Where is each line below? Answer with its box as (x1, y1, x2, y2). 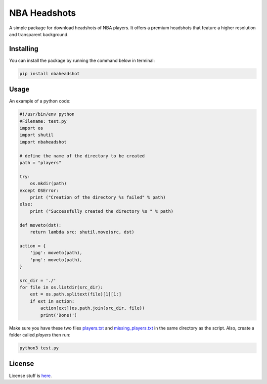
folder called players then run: (9, 332, 71, 338)
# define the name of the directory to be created (19, 153, 145, 158)
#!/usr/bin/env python (19, 111, 75, 117)
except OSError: (19, 188, 59, 193)
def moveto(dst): (19, 222, 62, 228)
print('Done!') (40, 312, 78, 318)
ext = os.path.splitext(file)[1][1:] (30, 291, 122, 297)
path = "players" (19, 160, 62, 166)
